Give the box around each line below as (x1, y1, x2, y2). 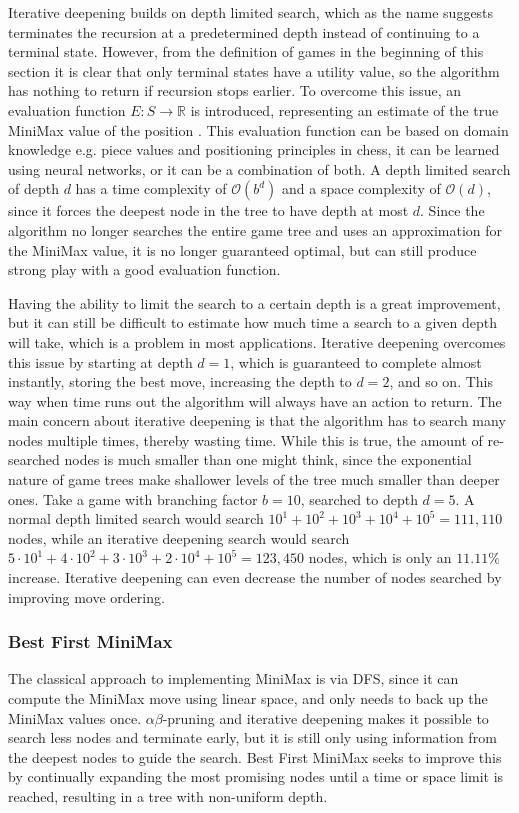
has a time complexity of (75, 178, 227, 199)
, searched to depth (300, 488, 418, 509)
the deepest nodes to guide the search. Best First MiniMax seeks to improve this (8, 746, 502, 767)
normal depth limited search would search (8, 508, 264, 529)
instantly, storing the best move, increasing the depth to (8, 371, 352, 392)
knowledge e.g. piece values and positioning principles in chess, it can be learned (8, 139, 500, 160)
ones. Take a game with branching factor (8, 488, 258, 509)
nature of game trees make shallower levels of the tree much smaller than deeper (8, 469, 500, 490)
